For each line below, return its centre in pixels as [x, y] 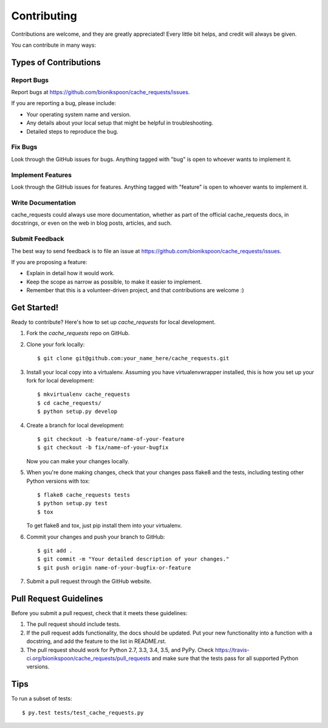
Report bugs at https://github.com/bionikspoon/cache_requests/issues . [101, 92]
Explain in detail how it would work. [70, 273]
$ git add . [55, 550]
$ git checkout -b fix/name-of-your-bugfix [103, 447]
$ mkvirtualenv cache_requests [84, 394]
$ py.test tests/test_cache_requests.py [83, 713]
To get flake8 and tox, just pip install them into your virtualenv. [104, 526]
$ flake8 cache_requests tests [84, 495]
